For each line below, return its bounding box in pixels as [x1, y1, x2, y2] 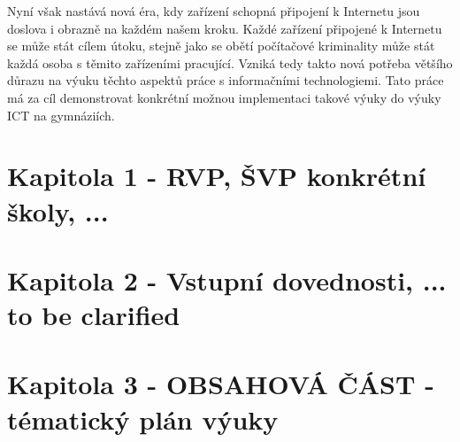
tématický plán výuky [7, 400, 279, 437]
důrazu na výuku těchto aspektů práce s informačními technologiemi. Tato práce [7, 71, 444, 89]
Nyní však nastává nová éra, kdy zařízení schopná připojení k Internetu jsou [7, 2, 420, 19]
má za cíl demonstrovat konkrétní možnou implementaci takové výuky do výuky [7, 88, 441, 106]
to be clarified [7, 297, 180, 333]
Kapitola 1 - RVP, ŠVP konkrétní [7, 158, 426, 194]
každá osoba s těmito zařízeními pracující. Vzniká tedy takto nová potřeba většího [7, 53, 453, 72]
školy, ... [7, 192, 109, 229]
